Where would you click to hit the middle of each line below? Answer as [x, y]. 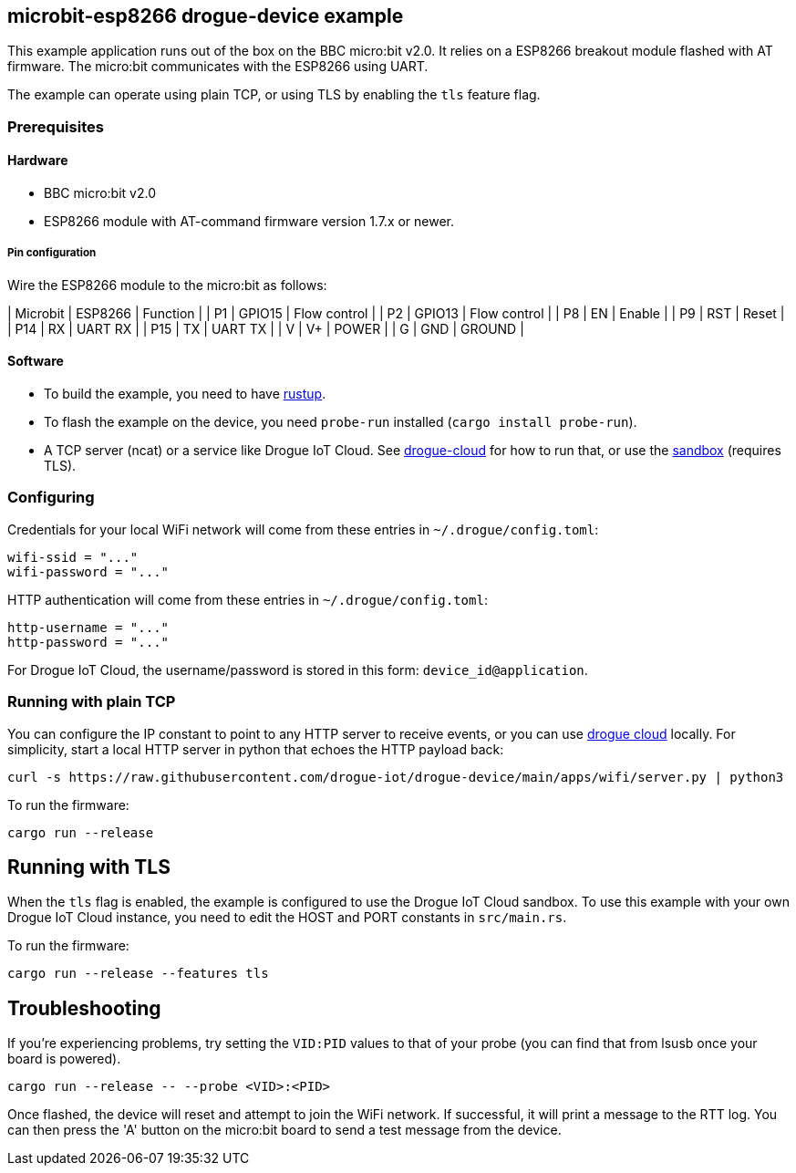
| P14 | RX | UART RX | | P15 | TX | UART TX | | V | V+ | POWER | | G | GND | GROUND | [266, 328]
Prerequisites [56, 126]
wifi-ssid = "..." [73, 557]
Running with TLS [89, 867]
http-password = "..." [88, 642]
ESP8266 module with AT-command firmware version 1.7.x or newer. [249, 222]
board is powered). [64, 1059]
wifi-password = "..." [88, 571]
